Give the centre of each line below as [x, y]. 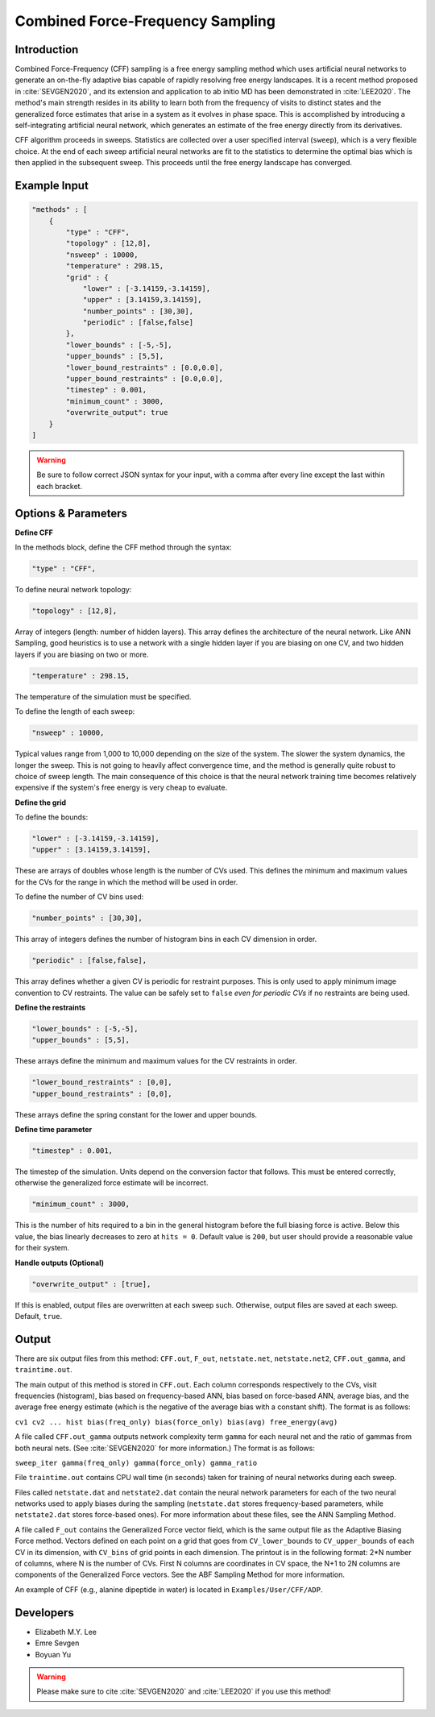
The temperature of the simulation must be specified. [103, 696]
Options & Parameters [71, 513]
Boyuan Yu [53, 1654]
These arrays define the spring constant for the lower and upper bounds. [136, 1114]
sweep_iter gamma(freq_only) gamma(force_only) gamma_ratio [136, 1463]
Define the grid [41, 803]
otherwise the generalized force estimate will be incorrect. [112, 1183]
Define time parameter [54, 1130]
